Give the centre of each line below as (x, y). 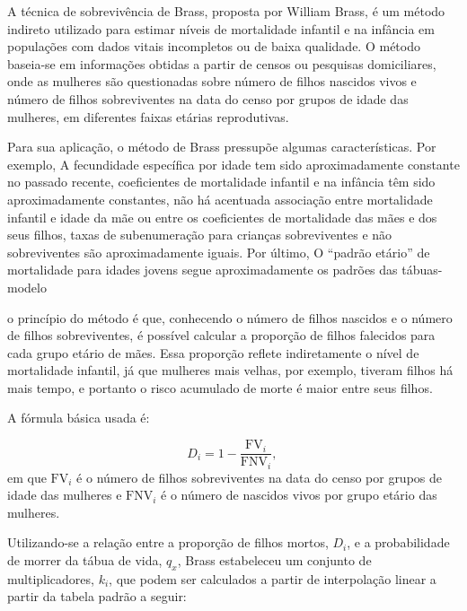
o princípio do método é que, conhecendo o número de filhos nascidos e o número (230, 317)
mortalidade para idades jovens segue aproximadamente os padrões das (203, 270)
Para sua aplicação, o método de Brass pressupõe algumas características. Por (222, 147)
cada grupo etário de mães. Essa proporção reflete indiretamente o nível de (213, 352)
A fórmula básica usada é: (79, 418)
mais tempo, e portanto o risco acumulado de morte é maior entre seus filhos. (220, 387)
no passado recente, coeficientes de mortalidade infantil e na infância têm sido (221, 182)
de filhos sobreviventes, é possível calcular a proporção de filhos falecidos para (221, 335)
